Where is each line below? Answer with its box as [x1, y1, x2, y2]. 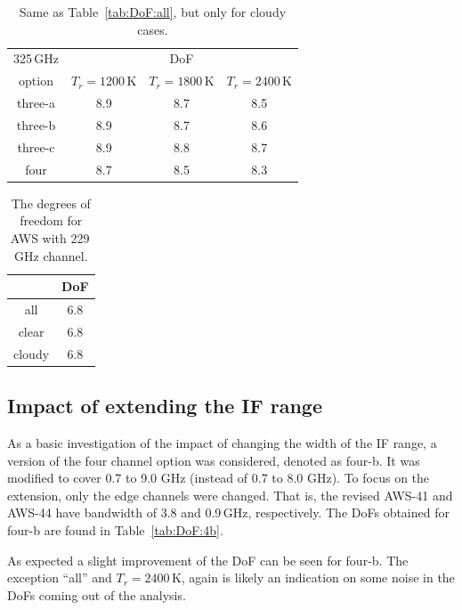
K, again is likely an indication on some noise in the [171, 568, 455, 587]
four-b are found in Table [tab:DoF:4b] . [7, 520, 223, 539]
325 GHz [13, 49, 60, 68]
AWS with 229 [10, 228, 90, 247]
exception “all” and [7, 568, 112, 587]
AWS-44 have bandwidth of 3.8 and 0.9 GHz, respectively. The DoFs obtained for [7, 503, 450, 522]
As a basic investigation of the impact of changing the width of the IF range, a [7, 433, 437, 451]
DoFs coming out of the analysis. [7, 585, 186, 604]
